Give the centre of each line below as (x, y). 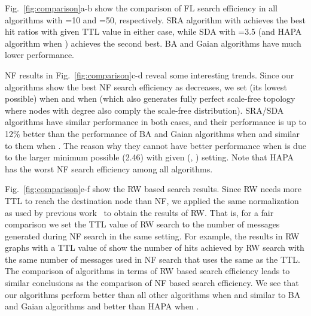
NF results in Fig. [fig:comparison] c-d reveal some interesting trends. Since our (150, 75)
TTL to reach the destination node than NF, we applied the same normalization (152, 200)
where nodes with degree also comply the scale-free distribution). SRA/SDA (144, 110)
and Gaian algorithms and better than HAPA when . (102, 306)
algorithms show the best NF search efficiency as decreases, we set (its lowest (146, 86)
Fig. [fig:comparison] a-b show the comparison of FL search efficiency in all (141, 8)
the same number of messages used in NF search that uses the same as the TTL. (153, 259)
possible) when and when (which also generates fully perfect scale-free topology (150, 98)
